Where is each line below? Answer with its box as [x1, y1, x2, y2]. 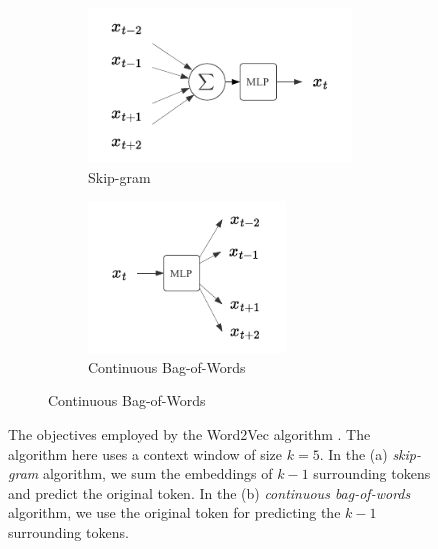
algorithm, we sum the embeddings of [42, 463, 273, 484]
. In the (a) [319, 443, 388, 464]
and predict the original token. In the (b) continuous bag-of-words [8, 482, 411, 503]
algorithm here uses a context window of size [8, 443, 283, 464]
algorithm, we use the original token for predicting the [8, 502, 341, 523]
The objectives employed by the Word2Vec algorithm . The [8, 424, 371, 445]
